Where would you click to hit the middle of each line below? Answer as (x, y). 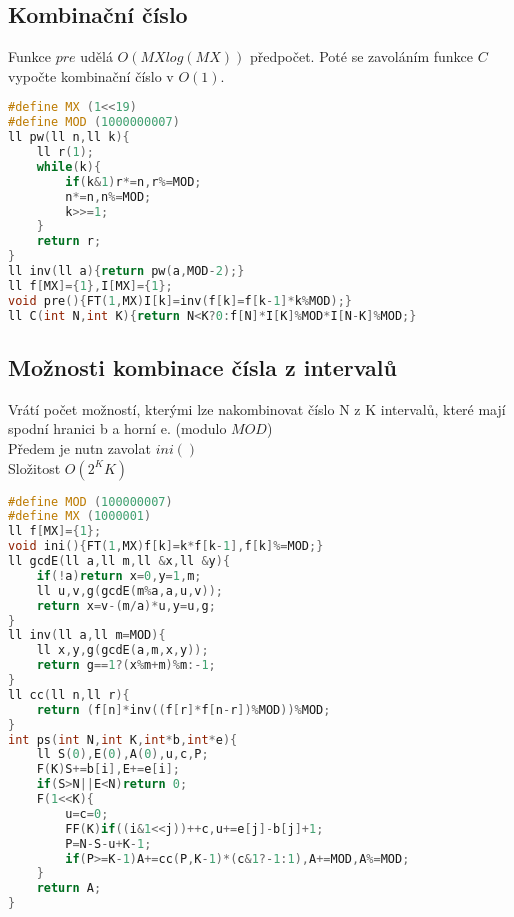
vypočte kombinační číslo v (91, 75)
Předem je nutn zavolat (79, 447)
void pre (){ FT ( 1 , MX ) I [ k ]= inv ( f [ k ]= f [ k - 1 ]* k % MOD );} (180, 300)
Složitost (34, 467)
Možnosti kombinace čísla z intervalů (202, 366)
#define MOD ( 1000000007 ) (94, 122)
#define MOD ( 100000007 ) (90, 501)
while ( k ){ (69, 166)
